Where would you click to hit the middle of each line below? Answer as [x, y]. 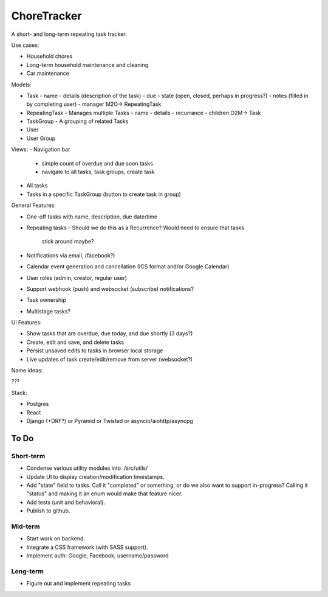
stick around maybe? [68, 242]
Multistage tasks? [49, 311]
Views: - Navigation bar [41, 150]
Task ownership [46, 300]
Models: [21, 85]
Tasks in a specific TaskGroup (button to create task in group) [104, 194]
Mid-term [26, 526]
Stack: [19, 393]
